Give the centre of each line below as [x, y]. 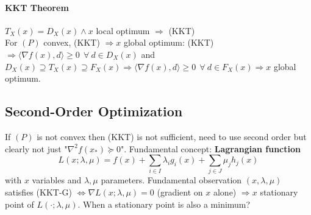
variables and [57, 180]
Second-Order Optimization [94, 111]
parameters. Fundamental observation [171, 180]
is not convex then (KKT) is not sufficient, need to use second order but [172, 136]
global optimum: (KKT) [169, 42]
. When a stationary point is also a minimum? [164, 204]
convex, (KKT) [72, 42]
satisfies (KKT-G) [38, 192]
